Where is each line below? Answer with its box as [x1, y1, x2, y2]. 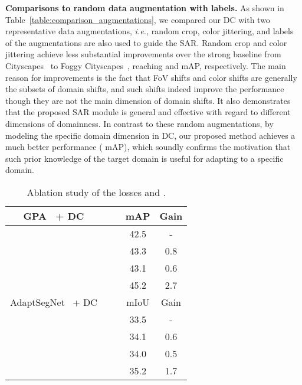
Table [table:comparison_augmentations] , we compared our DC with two [5, 13, 270, 25]
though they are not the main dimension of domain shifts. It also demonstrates [5, 94, 291, 106]
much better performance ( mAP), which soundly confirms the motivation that [5, 141, 291, 153]
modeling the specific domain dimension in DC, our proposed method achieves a [5, 129, 296, 141]
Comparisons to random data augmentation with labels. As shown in [5, 2, 284, 14]
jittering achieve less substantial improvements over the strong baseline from [5, 48, 281, 60]
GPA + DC [23, 208, 84, 223]
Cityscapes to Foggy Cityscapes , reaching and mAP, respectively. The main [5, 59, 286, 71]
